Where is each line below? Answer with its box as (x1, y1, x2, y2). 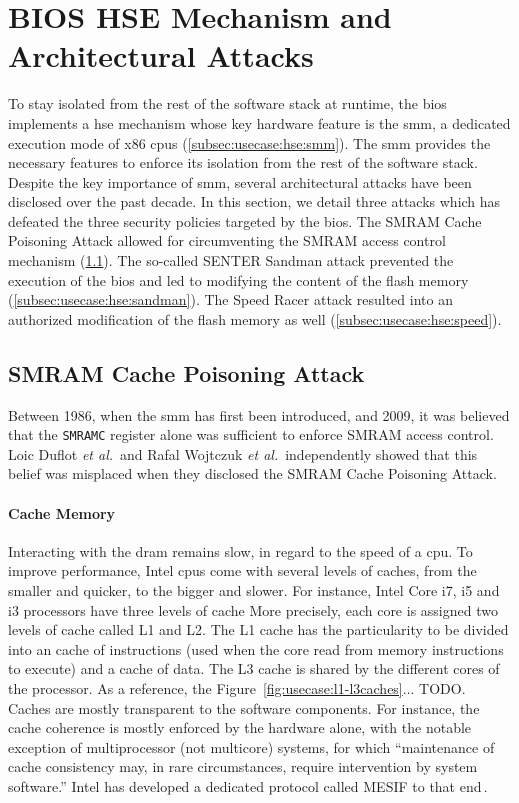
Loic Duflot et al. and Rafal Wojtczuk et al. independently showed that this (8, 443, 478, 464)
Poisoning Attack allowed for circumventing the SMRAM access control (8, 230, 446, 251)
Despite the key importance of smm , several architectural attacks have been (8, 171, 472, 192)
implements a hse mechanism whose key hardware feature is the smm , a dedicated (8, 112, 511, 133)
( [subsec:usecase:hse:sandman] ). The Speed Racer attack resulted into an (8, 289, 453, 310)
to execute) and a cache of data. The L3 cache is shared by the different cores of (8, 658, 500, 679)
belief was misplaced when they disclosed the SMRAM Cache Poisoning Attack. (8, 463, 497, 484)
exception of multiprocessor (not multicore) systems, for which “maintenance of (8, 736, 495, 757)
